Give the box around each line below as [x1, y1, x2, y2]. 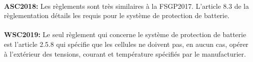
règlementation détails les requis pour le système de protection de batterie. [4, 10, 230, 21]
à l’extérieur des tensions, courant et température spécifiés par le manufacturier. [4, 48, 246, 59]
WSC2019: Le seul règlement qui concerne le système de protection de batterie [4, 29, 246, 40]
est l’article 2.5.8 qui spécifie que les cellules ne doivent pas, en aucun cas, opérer [4, 39, 249, 49]
